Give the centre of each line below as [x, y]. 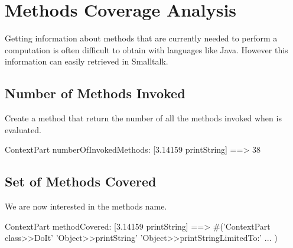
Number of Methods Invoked [95, 93]
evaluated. [23, 129]
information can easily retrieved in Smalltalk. [87, 61]
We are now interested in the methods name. [86, 206]
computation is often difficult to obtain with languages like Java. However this [146, 49]
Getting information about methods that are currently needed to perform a [141, 38]
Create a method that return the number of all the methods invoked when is [143, 118]
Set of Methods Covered [81, 181]
